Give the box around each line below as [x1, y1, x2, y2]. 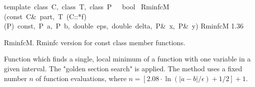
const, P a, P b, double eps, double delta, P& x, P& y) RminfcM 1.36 [17, 21, 244, 31]
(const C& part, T [4, 11, 63, 21]
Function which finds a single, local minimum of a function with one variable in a [4, 54, 251, 64]
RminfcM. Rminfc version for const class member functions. [4, 37, 186, 47]
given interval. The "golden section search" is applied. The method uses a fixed [4, 63, 243, 73]
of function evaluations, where [36, 73, 127, 83]
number [4, 73, 27, 83]
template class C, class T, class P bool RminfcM [4, 1, 169, 11]
